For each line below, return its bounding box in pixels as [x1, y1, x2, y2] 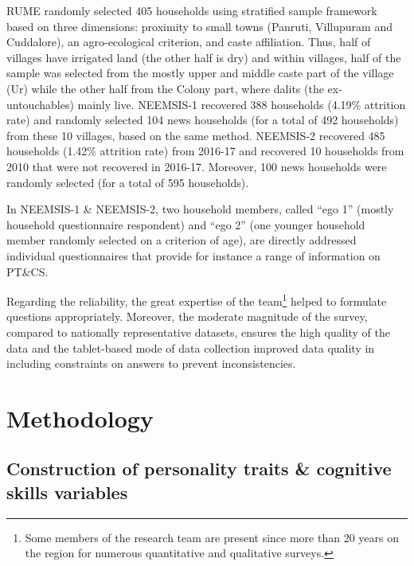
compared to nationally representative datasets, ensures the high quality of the [6, 323, 390, 340]
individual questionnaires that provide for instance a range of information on [6, 247, 381, 263]
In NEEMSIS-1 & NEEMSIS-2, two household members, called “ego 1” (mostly [6, 201, 394, 217]
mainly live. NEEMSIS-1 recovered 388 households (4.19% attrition [77, 96, 406, 112]
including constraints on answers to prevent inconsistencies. [6, 355, 296, 372]
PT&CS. [6, 263, 49, 279]
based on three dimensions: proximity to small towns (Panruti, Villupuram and [6, 18, 393, 34]
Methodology [6, 401, 154, 434]
